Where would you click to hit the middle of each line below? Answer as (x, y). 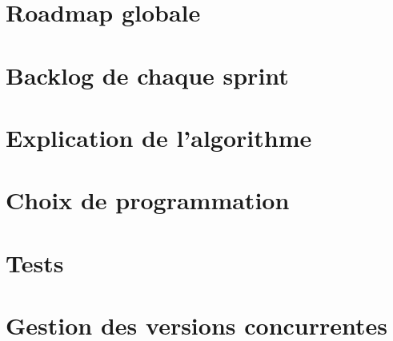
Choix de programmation (148, 200)
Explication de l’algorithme (159, 137)
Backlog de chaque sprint (147, 75)
